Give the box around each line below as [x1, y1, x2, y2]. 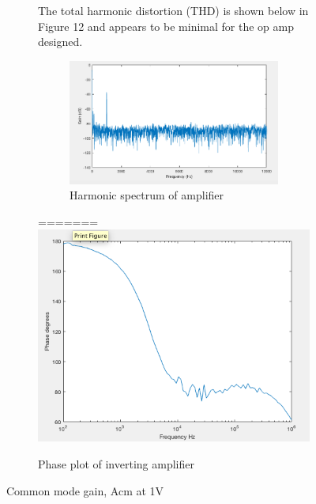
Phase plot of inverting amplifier [38, 456, 194, 472]
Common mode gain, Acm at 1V [6, 482, 164, 498]
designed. [38, 33, 83, 50]
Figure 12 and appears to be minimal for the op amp [38, 17, 294, 34]
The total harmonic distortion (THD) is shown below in [38, 2, 309, 18]
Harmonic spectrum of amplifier [70, 187, 224, 203]
